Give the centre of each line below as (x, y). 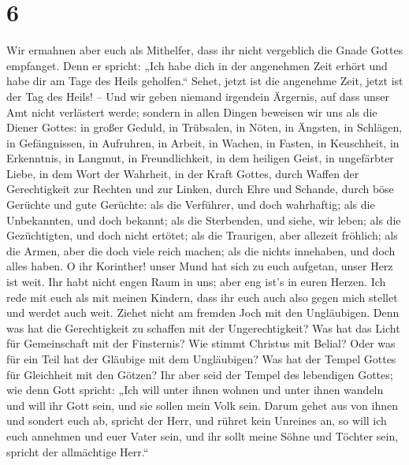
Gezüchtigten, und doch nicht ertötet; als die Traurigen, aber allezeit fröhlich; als (202, 235)
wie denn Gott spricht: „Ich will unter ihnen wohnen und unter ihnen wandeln (195, 390)
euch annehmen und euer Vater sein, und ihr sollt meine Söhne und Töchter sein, (203, 435)
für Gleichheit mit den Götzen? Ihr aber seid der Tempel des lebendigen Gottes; (200, 374)
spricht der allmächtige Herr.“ (78, 451)
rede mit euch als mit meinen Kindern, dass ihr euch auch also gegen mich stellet (202, 297)
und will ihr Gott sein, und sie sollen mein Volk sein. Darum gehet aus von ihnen (202, 405)
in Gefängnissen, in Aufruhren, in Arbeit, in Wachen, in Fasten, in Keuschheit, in (203, 142)
